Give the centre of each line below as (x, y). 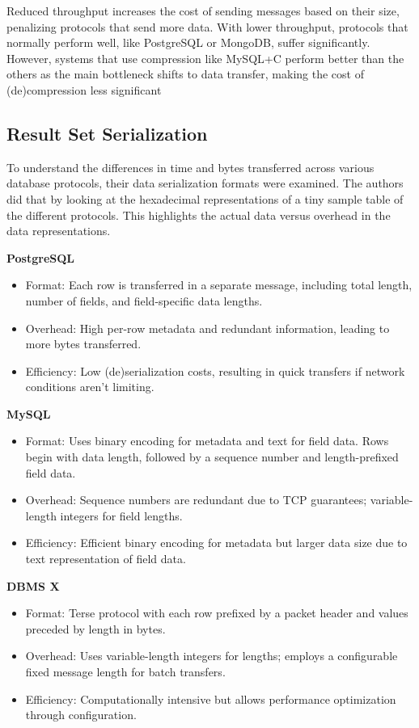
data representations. (59, 231)
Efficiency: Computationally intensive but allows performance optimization (211, 699)
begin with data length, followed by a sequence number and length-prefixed (212, 457)
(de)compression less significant (84, 89)
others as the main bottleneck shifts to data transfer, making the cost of (185, 74)
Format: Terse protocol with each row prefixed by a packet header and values (217, 613)
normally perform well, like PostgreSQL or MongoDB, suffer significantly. (188, 42)
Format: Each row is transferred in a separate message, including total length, (219, 285)
